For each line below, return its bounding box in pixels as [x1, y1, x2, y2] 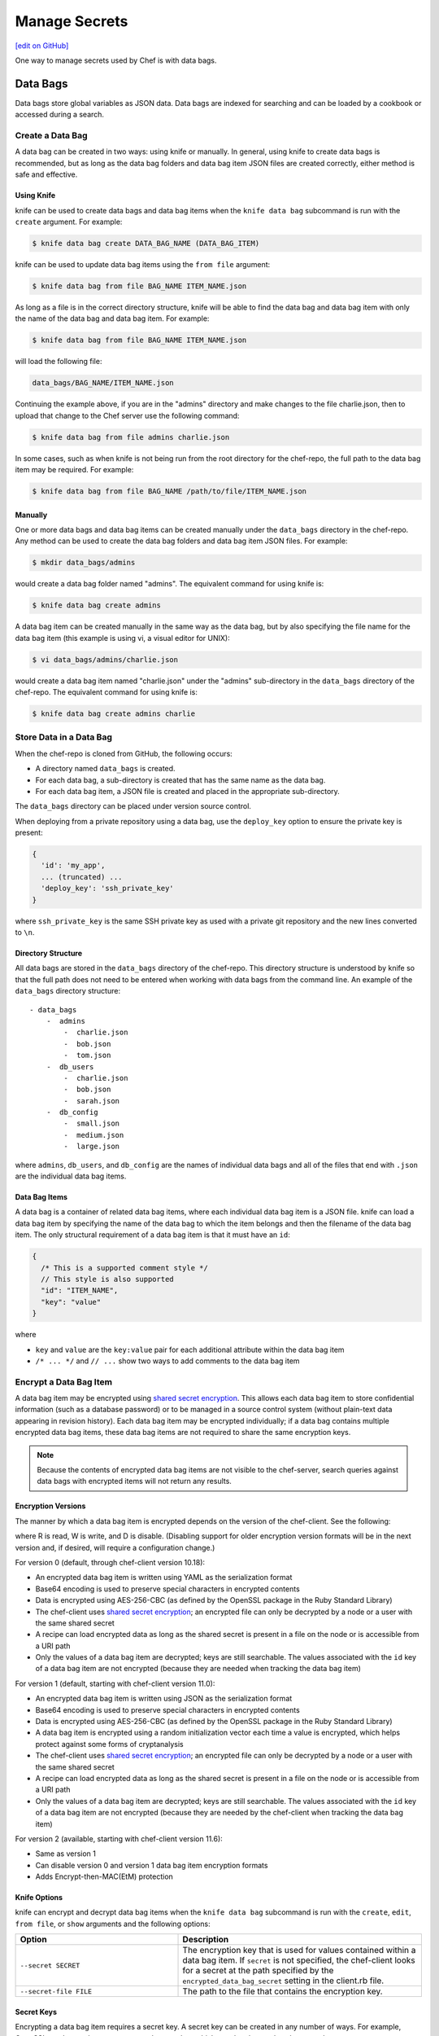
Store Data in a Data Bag [15, 731, 113, 743]
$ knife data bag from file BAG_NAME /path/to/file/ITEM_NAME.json [32, 486, 307, 496]
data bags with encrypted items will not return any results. [37, 1477, 232, 1486]
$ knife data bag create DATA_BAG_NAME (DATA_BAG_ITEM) [32, 239, 260, 248]
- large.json [63, 1142, 120, 1152]
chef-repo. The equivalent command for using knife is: [15, 687, 198, 696]
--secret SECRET [20, 1961, 80, 1970]
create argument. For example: [15, 217, 123, 226]
